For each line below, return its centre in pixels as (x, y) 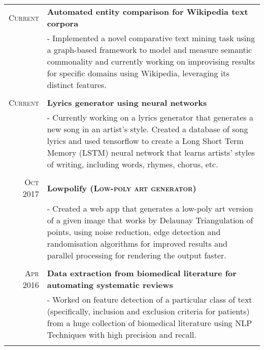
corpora (63, 23)
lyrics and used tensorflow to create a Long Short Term (145, 141)
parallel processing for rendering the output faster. (137, 255)
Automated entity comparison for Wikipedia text (147, 11)
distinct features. (77, 85)
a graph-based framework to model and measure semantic (150, 50)
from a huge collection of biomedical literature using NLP (150, 323)
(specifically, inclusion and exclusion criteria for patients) (148, 311)
